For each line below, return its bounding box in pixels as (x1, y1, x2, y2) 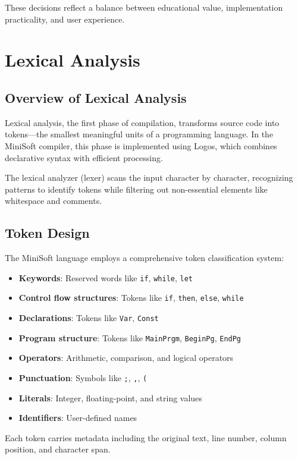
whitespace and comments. (5, 194, 102, 207)
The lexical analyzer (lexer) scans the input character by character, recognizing (5, 171, 293, 184)
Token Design (5, 224, 90, 242)
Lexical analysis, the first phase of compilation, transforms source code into (5, 116, 280, 128)
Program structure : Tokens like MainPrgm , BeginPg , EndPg (18, 331, 241, 344)
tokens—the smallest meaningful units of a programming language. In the (5, 128, 274, 140)
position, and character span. (5, 443, 111, 455)
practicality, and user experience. (5, 12, 125, 25)
